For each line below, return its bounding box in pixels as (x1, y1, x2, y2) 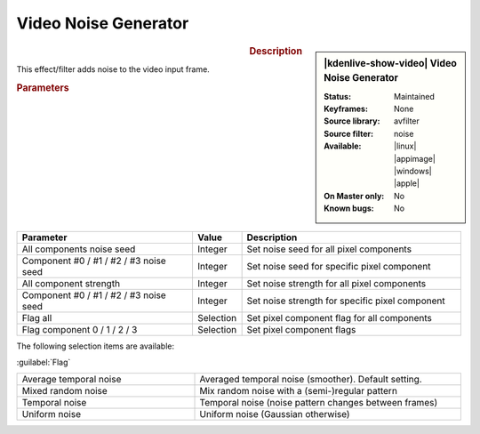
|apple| (394, 178, 420, 189)
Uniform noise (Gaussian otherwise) (199, 408, 350, 421)
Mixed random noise (21, 385, 108, 398)
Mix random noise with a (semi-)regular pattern (199, 385, 397, 398)
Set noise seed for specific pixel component (246, 260, 431, 272)
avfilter (394, 116, 420, 126)
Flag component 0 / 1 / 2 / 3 (21, 323, 138, 335)
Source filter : (324, 128, 373, 139)
